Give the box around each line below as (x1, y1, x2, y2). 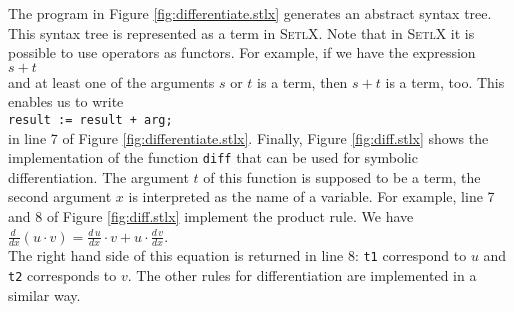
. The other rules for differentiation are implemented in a (127, 265, 477, 286)
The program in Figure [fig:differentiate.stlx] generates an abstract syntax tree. (8, 3, 492, 23)
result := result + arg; (8, 112, 173, 127)
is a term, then (257, 71, 348, 92)
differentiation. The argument (8, 166, 189, 187)
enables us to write (8, 91, 124, 112)
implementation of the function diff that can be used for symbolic (8, 147, 418, 168)
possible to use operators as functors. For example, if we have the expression (8, 42, 476, 63)
